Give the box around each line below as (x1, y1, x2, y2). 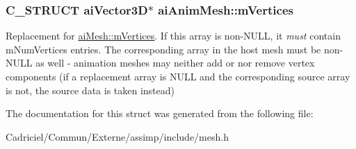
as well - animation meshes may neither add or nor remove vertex (35, 55, 315, 70)
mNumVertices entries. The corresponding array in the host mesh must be (6, 42, 321, 56)
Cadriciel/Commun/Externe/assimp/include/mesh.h (6, 129, 229, 143)
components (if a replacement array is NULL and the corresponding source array (6, 69, 350, 83)
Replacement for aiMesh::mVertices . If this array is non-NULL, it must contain (6, 28, 341, 43)
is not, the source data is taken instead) (6, 82, 175, 97)
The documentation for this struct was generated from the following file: (6, 106, 314, 121)
